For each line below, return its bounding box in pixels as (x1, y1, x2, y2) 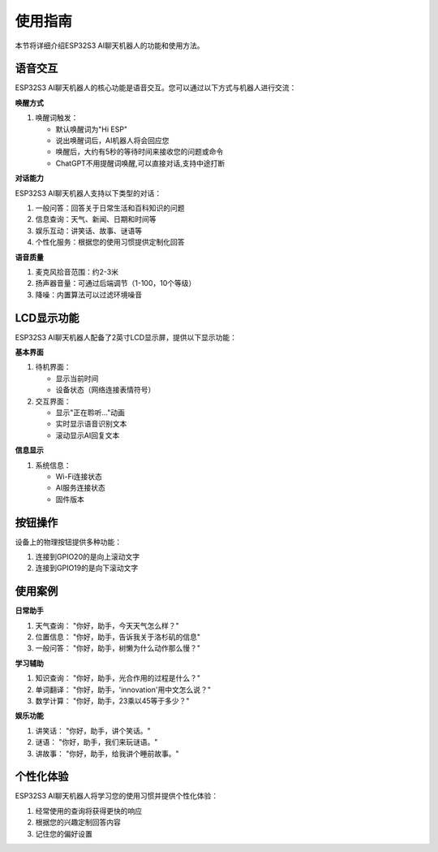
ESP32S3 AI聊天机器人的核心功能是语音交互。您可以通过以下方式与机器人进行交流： (15, 83, 297, 93)
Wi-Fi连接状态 (55, 471, 103, 481)
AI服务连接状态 (55, 483, 105, 493)
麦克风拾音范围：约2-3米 (35, 266, 119, 276)
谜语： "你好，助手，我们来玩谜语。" (35, 737, 158, 747)
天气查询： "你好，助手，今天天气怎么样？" (35, 621, 179, 630)
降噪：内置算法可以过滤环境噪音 (35, 289, 142, 300)
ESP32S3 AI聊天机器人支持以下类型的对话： (15, 188, 162, 198)
